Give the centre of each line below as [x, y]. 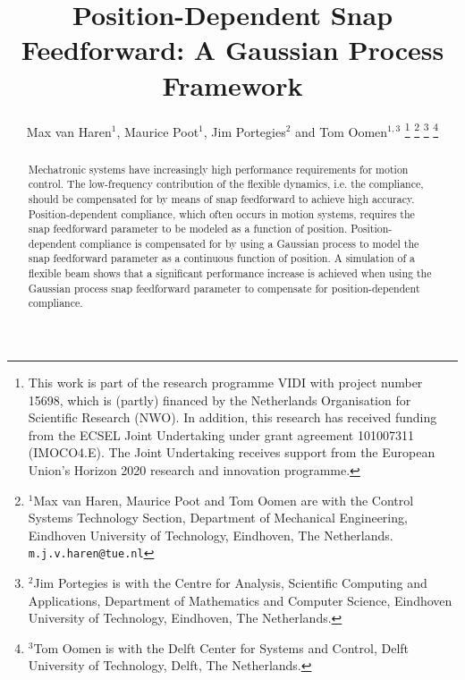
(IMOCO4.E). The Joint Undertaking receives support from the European [232, 452]
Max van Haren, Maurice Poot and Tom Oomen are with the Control [224, 500]
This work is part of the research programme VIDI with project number [225, 382]
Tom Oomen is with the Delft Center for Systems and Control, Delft [221, 647]
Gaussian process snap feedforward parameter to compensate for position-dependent [224, 288]
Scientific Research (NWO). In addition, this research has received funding [232, 417]
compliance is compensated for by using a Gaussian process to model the [249, 243]
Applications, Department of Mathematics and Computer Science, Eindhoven [240, 600]
